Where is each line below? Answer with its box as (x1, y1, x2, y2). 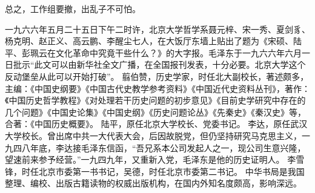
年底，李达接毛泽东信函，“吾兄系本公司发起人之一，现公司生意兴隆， (30, 141, 306, 154)
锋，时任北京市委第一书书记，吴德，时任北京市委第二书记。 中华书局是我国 (5, 165, 305, 177)
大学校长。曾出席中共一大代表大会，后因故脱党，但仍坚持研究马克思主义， (5, 129, 302, 142)
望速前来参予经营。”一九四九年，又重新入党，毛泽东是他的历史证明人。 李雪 (5, 153, 305, 166)
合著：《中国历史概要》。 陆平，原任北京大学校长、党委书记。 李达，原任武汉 (5, 117, 308, 130)
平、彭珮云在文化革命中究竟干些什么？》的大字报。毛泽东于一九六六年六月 (5, 46, 302, 59)
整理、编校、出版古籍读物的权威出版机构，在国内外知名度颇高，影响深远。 (5, 177, 302, 189)
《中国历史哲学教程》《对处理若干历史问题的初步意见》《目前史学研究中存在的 (5, 94, 306, 106)
